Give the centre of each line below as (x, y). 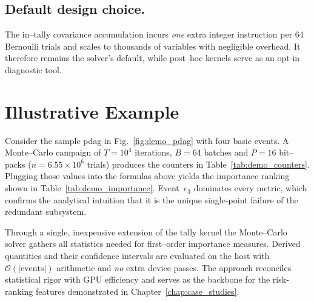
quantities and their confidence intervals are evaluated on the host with (137, 256)
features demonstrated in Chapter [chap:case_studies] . (138, 291)
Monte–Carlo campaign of (53, 152)
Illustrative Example (92, 111)
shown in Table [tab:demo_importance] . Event (92, 188)
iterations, (153, 152)
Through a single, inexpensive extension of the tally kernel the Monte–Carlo (146, 231)
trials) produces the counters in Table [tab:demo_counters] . (198, 164)
